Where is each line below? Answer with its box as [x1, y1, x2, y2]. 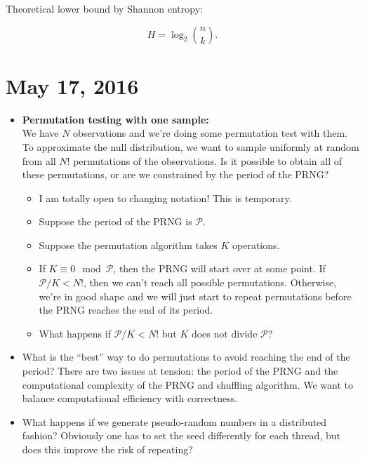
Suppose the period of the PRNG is [39, 214, 192, 229]
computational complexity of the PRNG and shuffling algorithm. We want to [22, 377, 353, 392]
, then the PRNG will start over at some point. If [113, 261, 326, 276]
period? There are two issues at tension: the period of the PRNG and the [22, 363, 338, 378]
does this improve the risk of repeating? [22, 442, 193, 456]
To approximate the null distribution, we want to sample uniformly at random [22, 139, 359, 154]
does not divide [191, 326, 258, 340]
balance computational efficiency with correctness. [22, 391, 238, 406]
